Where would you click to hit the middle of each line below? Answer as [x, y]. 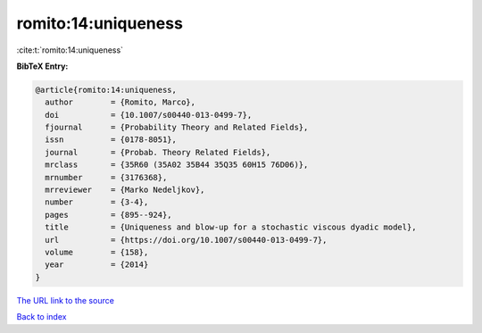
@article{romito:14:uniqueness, [106, 90]
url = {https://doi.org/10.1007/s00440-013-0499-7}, [186, 240]
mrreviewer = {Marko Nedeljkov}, [125, 190]
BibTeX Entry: [42, 66]
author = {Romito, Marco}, [120, 102]
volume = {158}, [97, 252]
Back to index [42, 317]
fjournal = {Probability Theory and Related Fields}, [177, 128]
